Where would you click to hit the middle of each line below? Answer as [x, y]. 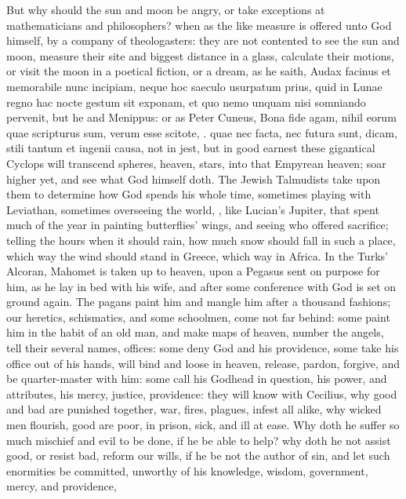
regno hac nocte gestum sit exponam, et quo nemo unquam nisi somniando [186, 102]
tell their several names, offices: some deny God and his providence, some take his [203, 348]
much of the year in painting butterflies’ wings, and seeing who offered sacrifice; [198, 225]
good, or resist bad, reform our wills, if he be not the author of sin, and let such [198, 455]
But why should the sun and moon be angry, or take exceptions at [166, 9]
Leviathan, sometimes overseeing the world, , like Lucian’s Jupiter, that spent [193, 209]
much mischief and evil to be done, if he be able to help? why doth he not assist [199, 440]
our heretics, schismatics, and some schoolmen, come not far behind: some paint [198, 317]
